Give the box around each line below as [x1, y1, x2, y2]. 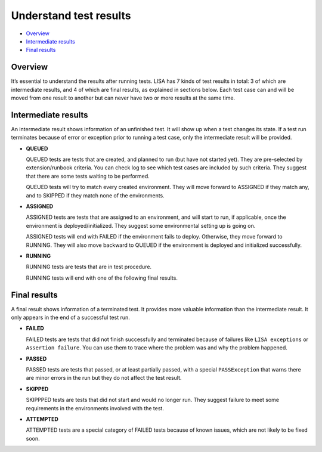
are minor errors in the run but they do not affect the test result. [26, 374, 182, 382]
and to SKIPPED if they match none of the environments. [26, 191, 165, 199]
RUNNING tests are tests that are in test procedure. [26, 263, 152, 271]
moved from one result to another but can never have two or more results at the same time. [11, 94, 236, 101]
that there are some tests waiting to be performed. [26, 172, 150, 179]
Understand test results [11, 9, 131, 22]
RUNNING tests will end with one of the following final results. [26, 274, 178, 281]
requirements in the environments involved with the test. [26, 404, 164, 411]
